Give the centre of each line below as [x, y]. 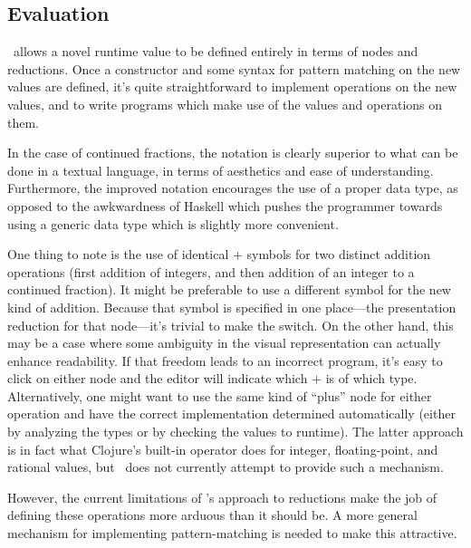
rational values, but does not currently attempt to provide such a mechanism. [226, 467]
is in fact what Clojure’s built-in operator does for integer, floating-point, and [223, 449]
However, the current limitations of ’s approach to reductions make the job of [222, 497]
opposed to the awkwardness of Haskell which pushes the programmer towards [225, 205]
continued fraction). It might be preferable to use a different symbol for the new [229, 289]
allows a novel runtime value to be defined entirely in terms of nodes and [216, 51]
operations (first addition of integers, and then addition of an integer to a [211, 271]
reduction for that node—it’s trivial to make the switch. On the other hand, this [231, 325]
